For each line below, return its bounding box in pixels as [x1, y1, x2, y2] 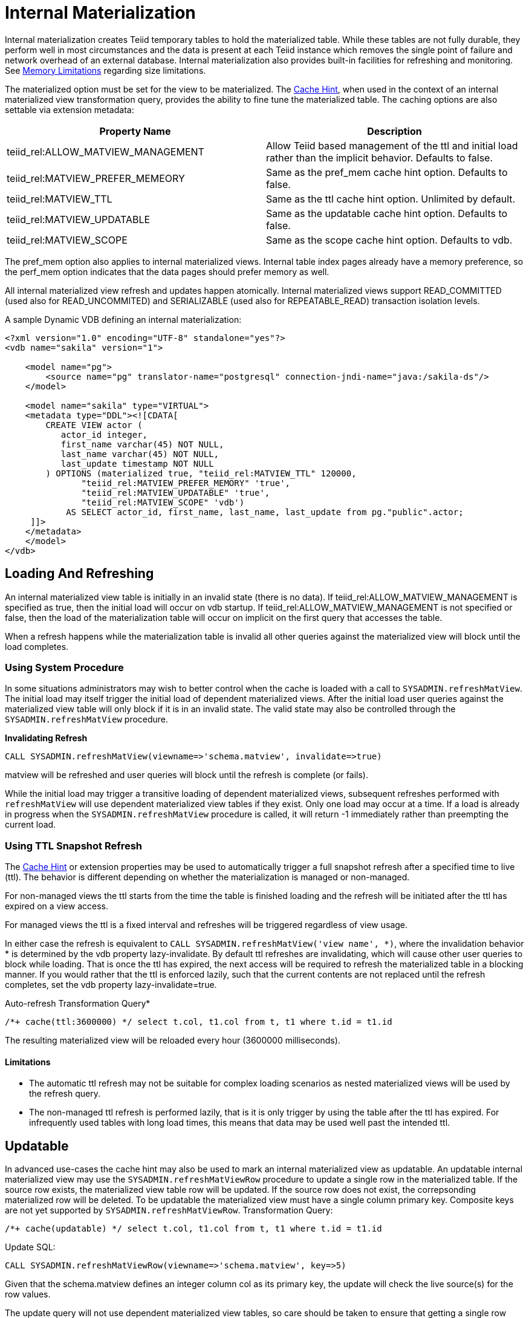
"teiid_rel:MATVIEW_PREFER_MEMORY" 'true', [81, 478, 291, 488]
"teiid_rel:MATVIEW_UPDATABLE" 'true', [81, 487, 270, 498]
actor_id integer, [60, 429, 148, 440]
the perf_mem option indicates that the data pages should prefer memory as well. [5, 266, 329, 277]
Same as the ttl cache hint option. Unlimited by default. [266, 192, 516, 205]
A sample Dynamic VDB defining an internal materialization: [5, 314, 242, 325]
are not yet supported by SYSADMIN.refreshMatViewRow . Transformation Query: [5, 1205, 333, 1216]
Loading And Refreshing [5, 566, 154, 582]
